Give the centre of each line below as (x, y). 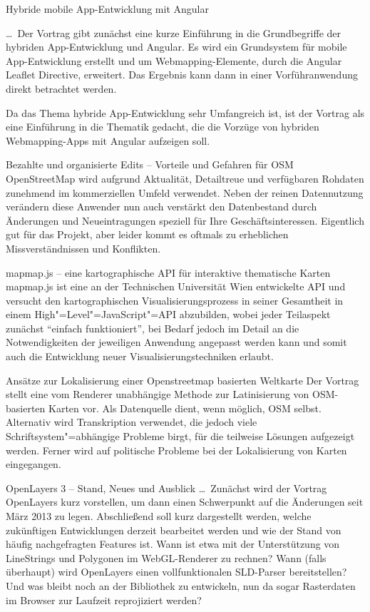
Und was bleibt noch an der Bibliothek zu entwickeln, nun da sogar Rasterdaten (181, 585)
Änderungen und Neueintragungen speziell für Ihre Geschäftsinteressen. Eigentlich (185, 220)
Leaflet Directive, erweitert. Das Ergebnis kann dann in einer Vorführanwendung (182, 75)
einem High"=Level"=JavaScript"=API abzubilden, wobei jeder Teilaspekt (168, 314)
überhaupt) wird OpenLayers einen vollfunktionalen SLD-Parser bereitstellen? (176, 572)
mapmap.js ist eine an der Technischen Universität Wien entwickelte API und (176, 286)
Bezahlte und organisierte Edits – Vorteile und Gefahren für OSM (150, 164)
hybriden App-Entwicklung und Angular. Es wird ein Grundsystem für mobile (176, 47)
